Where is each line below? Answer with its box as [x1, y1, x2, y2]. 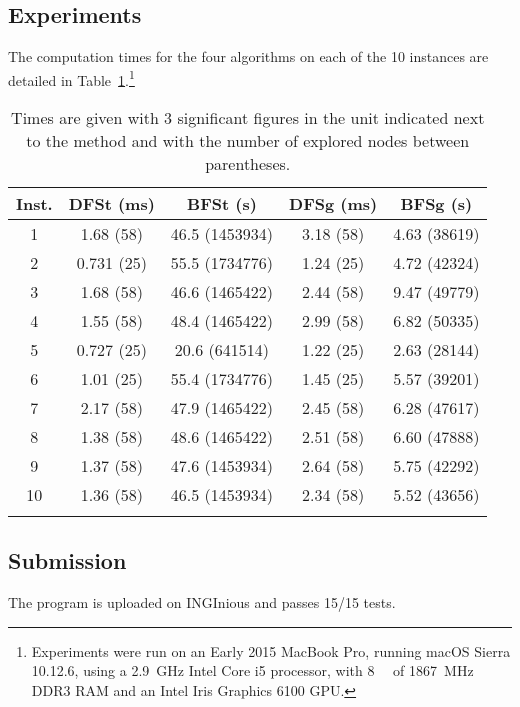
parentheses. [205, 152, 291, 176]
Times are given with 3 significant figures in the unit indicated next [11, 106, 485, 130]
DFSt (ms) [68, 192, 155, 216]
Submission [8, 545, 127, 576]
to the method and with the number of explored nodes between [26, 129, 470, 153]
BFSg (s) [400, 192, 473, 216]
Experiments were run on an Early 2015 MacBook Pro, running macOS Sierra [31, 640, 511, 661]
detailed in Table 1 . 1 [8, 66, 135, 90]
